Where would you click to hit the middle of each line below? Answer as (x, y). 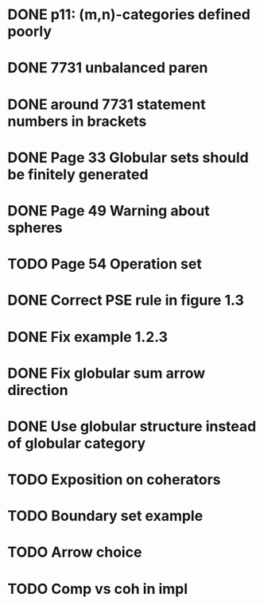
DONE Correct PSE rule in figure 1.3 (126, 301)
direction (38, 390)
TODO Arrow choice (75, 552)
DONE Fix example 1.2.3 (88, 337)
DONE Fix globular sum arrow (107, 373)
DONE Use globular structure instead (132, 426)
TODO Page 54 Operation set (105, 264)
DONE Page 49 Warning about (109, 210)
